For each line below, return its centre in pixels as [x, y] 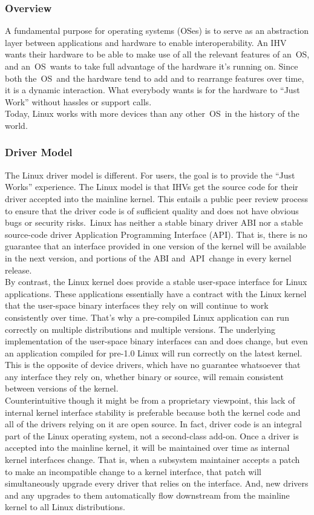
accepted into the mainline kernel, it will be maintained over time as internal [147, 448]
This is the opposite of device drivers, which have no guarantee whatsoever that [153, 365]
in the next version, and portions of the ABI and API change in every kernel [148, 257]
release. [18, 270]
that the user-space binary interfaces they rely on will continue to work [137, 305]
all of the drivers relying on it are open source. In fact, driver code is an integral [153, 424]
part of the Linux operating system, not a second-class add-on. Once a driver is [152, 435]
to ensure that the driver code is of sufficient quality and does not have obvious [152, 210]
